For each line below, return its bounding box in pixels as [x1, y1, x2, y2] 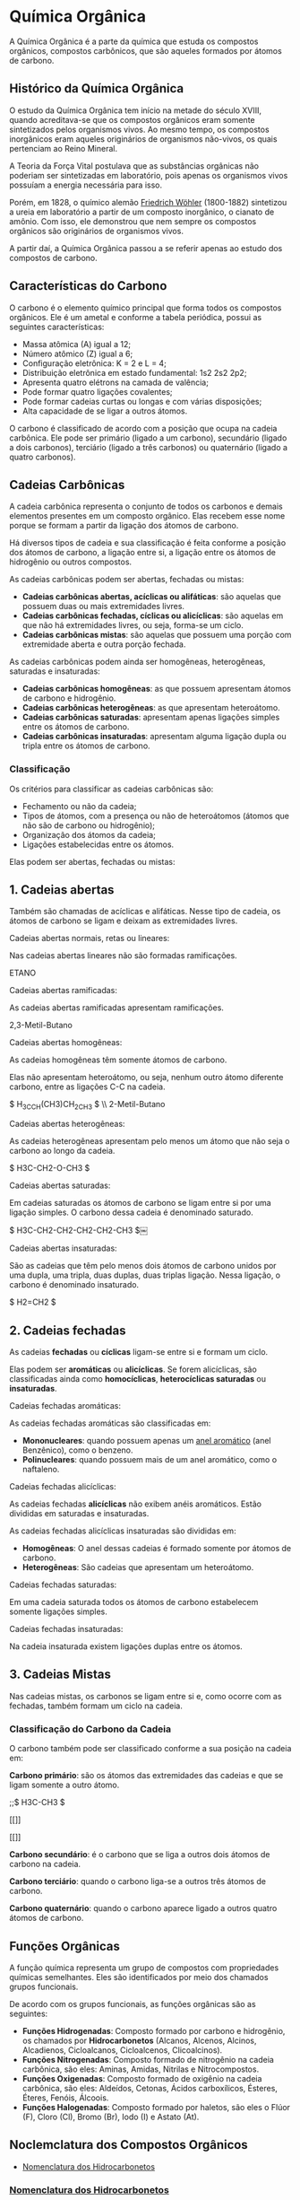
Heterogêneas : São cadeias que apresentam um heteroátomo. [21, 1562, 254, 1573]
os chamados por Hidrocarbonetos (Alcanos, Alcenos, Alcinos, [21, 2035, 257, 2047]
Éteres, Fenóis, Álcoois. [21, 2092, 109, 2103]
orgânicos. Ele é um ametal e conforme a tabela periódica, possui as [9, 311, 262, 322]
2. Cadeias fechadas [9, 1323, 126, 1338]
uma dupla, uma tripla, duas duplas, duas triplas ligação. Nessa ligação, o [9, 1270, 281, 1280]
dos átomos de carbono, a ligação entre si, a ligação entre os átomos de [9, 547, 276, 558]
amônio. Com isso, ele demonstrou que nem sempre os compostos [9, 215, 257, 226]
